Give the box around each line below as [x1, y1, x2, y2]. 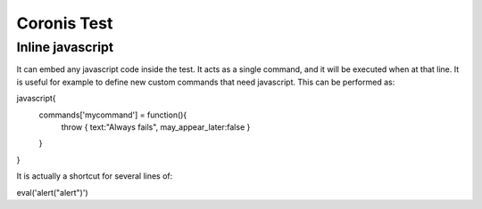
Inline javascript [16, 39, 114, 55]
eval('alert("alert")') [16, 187, 88, 197]
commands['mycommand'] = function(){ [38, 109, 187, 120]
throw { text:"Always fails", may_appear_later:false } [61, 121, 251, 133]
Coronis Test [16, 13, 113, 33]
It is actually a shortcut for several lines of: [16, 171, 173, 181]
